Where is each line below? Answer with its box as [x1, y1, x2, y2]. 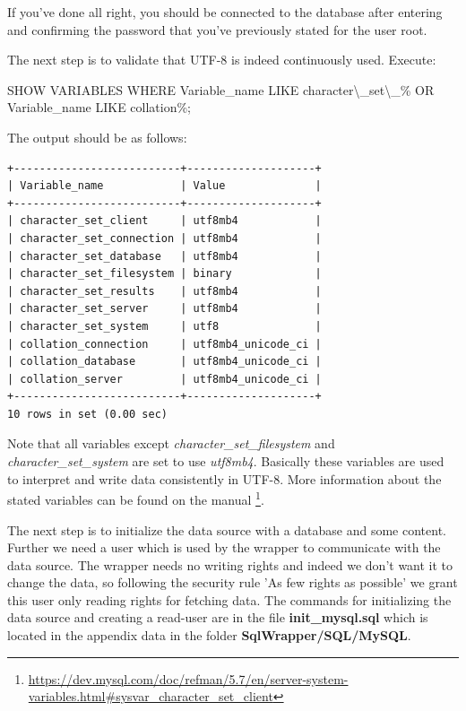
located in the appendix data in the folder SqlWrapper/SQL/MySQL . [7, 626, 411, 645]
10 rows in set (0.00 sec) [7, 407, 168, 421]
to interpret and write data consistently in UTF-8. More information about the [7, 469, 442, 488]
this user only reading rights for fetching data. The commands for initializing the [7, 590, 452, 609]
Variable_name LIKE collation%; [7, 98, 192, 117]
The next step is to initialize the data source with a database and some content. [7, 520, 446, 539]
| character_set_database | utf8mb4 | [7, 249, 322, 263]
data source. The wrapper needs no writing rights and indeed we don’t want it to [7, 555, 453, 574]
